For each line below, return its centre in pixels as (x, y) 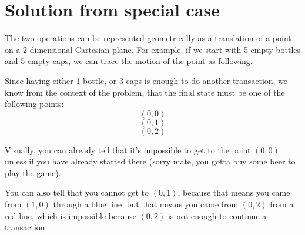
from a (282, 204)
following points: (34, 104)
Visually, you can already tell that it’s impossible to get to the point (128, 150)
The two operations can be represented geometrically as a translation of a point (148, 38)
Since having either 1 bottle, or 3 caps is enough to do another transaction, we (146, 80)
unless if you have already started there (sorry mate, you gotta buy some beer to (150, 161)
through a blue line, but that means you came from (146, 204)
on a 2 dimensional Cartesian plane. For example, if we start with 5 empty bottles (153, 49)
